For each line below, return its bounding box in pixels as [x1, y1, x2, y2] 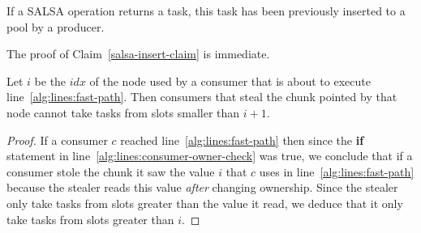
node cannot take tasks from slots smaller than [6, 104, 240, 121]
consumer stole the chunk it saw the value [6, 163, 215, 180]
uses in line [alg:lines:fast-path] [259, 163, 415, 180]
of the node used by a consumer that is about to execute [89, 72, 371, 89]
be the [34, 72, 67, 89]
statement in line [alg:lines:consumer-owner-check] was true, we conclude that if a [6, 147, 413, 164]
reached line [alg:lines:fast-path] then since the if [120, 131, 364, 148]
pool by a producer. [6, 18, 105, 35]
